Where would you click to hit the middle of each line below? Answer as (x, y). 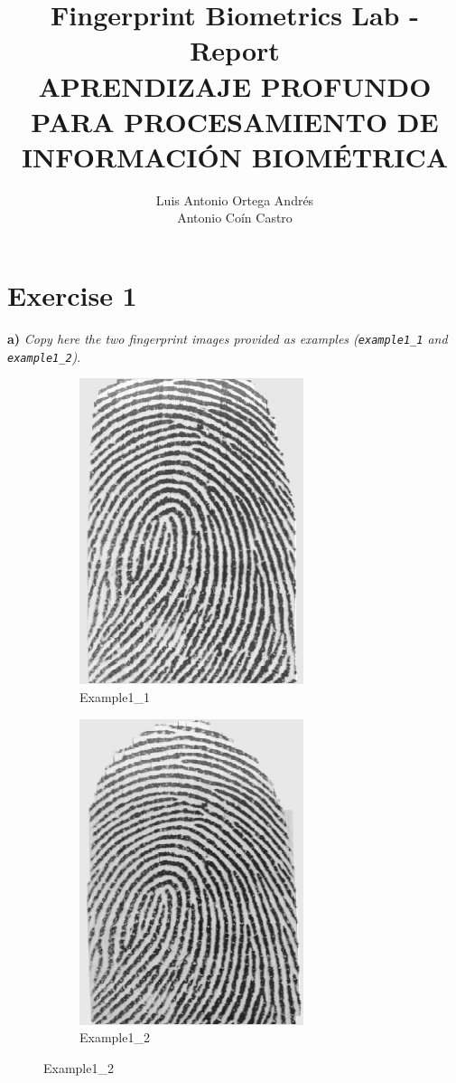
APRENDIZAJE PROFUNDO (235, 85)
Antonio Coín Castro (235, 218)
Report (235, 50)
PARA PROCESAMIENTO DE (235, 121)
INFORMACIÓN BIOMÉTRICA (235, 156)
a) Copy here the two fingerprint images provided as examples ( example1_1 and (228, 338)
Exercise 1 (72, 295)
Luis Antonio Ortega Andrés (235, 199)
